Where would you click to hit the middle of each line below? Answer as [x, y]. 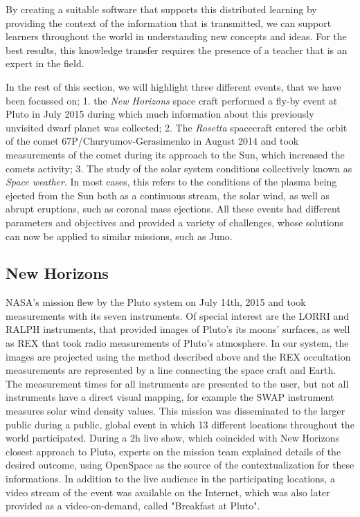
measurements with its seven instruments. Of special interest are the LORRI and [177, 315]
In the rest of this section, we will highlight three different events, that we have [173, 86]
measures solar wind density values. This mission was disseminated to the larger [175, 411]
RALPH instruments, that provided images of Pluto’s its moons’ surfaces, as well [178, 329]
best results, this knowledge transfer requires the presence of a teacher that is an [177, 49]
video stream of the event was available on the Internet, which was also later [168, 492]
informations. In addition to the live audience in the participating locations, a [170, 479]
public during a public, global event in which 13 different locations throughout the [180, 424]
